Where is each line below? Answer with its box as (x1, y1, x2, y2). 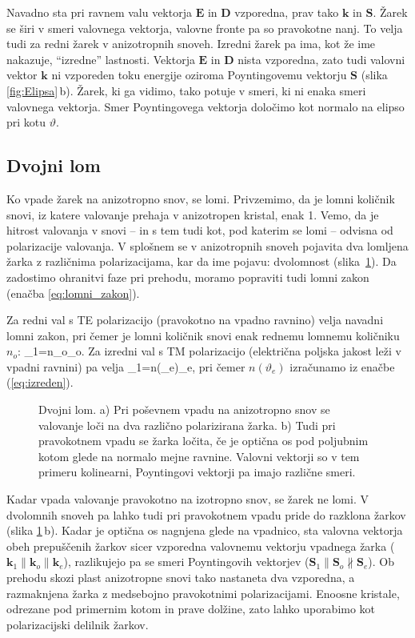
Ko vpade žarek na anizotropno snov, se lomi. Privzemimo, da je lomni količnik (6, 190, 395, 207)
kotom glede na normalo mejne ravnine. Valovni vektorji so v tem (38, 447, 360, 464)
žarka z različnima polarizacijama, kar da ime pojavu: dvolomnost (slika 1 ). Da (6, 253, 397, 270)
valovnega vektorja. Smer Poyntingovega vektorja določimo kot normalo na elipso (6, 98, 405, 114)
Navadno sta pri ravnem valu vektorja (6, 4, 192, 20)
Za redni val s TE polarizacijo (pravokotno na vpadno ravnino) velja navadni (6, 311, 384, 328)
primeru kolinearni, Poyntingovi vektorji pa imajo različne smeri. (38, 463, 356, 480)
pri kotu (6, 114, 46, 130)
